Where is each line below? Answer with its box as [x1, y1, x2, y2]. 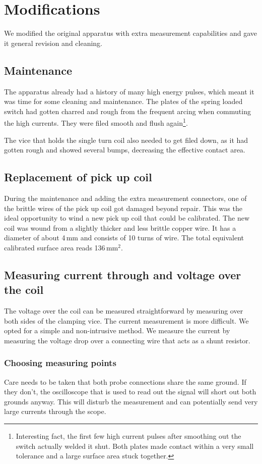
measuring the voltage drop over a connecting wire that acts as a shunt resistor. [4, 335, 250, 345]
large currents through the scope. [4, 406, 106, 417]
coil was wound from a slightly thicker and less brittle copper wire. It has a [4, 222, 236, 233]
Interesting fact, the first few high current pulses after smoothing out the [16, 431, 241, 441]
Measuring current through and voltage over [4, 267, 241, 282]
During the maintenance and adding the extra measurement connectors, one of [4, 192, 247, 203]
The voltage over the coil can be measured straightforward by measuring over [4, 305, 243, 316]
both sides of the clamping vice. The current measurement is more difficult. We [4, 315, 249, 326]
